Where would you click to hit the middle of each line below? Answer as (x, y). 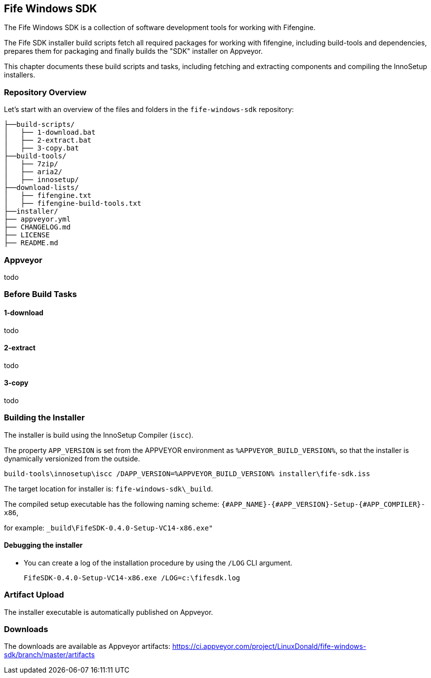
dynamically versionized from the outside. (72, 458)
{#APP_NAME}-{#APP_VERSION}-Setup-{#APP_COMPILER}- (323, 504)
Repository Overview (45, 92)
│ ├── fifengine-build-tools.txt (73, 204)
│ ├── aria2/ (33, 172)
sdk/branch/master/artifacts (49, 655)
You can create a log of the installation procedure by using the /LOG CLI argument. (158, 563)
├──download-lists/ (41, 188)
